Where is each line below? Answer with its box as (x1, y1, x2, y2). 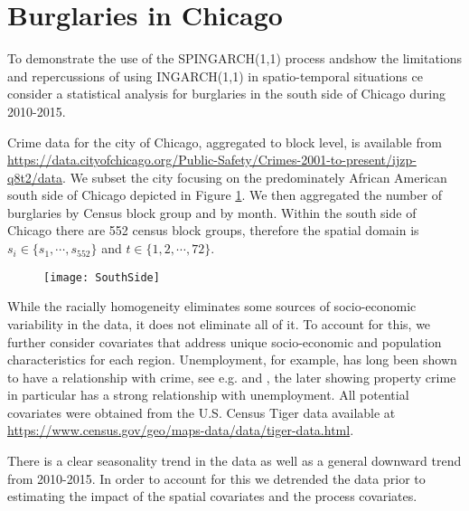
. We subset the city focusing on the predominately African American (62, 167, 447, 186)
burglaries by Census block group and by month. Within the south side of (7, 203, 417, 222)
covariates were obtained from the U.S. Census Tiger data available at (7, 402, 396, 421)
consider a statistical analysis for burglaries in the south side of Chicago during (7, 84, 446, 103)
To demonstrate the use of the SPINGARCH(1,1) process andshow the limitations (7, 49, 463, 68)
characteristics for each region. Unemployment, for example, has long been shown (7, 350, 457, 369)
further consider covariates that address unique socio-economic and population (7, 332, 442, 351)
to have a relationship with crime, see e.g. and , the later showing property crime (7, 367, 456, 386)
